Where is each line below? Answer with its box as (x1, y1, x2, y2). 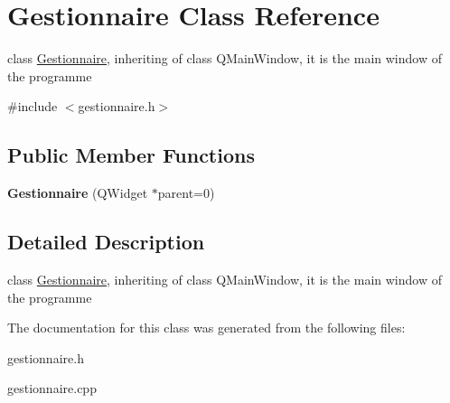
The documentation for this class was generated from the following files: (7, 318, 406, 337)
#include (7, 97, 58, 116)
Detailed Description (7, 228, 205, 256)
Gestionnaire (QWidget (7, 183, 148, 202)
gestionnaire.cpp (7, 379, 97, 398)
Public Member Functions (7, 141, 255, 169)
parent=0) (157, 183, 215, 202)
